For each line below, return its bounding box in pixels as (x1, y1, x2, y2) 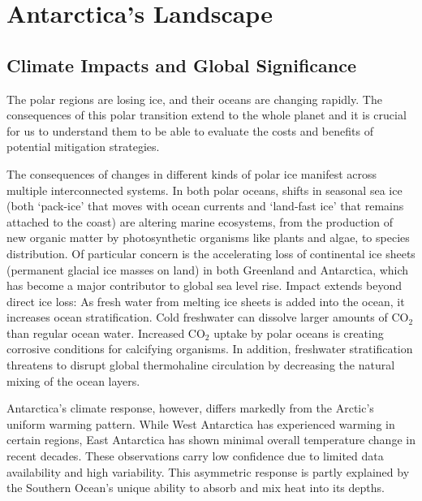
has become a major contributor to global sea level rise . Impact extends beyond (6, 277, 402, 294)
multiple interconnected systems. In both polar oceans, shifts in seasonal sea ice (6, 181, 403, 198)
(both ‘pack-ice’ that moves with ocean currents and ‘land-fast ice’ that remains (6, 197, 404, 214)
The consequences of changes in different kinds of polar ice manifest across (6, 165, 377, 182)
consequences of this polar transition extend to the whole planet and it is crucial (6, 106, 407, 123)
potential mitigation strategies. (6, 138, 160, 155)
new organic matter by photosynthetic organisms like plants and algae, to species (6, 229, 410, 246)
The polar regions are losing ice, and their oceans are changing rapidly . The (6, 90, 382, 107)
